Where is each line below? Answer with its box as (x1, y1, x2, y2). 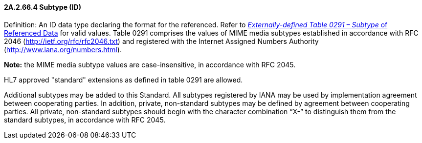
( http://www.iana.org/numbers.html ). (4, 45, 122, 54)
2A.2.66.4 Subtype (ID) (4, 3, 81, 11)
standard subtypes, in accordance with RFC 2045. (4, 115, 166, 124)
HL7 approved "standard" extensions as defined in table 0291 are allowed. (4, 75, 243, 84)
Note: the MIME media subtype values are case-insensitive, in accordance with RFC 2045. (4, 60, 296, 69)
